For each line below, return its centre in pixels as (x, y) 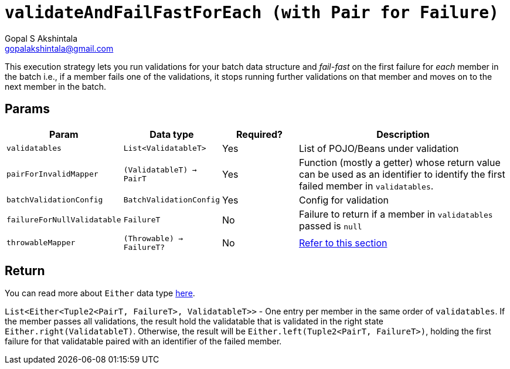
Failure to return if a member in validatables (396, 214)
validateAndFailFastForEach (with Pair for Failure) (252, 13)
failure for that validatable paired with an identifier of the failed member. (143, 341)
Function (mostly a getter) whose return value (399, 162)
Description (403, 134)
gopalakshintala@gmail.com (59, 48)
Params (27, 109)
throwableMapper (41, 243)
